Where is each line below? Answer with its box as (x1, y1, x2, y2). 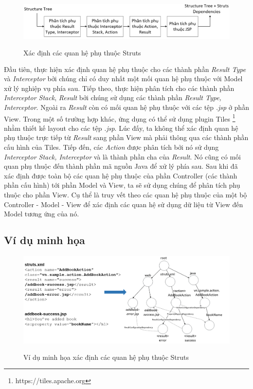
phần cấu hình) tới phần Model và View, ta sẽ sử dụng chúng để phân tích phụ (4, 180, 240, 190)
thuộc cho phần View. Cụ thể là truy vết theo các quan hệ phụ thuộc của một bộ (4, 190, 247, 200)
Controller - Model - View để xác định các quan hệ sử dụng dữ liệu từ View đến (4, 199, 243, 209)
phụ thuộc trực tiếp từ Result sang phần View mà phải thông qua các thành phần (4, 132, 249, 142)
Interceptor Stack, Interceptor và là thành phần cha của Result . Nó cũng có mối (4, 151, 241, 161)
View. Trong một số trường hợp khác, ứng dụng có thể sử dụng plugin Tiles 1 (4, 112, 235, 124)
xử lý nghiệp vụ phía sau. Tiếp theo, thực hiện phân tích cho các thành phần (4, 83, 235, 93)
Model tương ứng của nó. (4, 209, 79, 219)
